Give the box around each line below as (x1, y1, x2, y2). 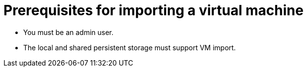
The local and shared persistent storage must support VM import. (23, 43, 236, 52)
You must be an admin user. (23, 28, 114, 36)
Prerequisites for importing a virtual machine (3, 2, 304, 19)
